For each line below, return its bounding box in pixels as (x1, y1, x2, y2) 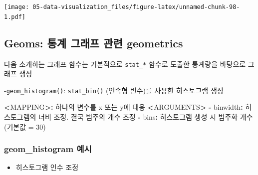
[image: (4, 3, 29, 10)
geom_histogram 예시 (4, 143, 92, 155)
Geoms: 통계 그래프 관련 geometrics (4, 35, 183, 50)
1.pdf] (4, 13, 25, 20)
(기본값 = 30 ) (4, 121, 46, 132)
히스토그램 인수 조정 (15, 162, 79, 173)
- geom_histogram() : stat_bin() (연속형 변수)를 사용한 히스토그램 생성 (4, 85, 224, 95)
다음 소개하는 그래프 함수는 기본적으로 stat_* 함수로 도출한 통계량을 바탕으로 (4, 58, 246, 69)
